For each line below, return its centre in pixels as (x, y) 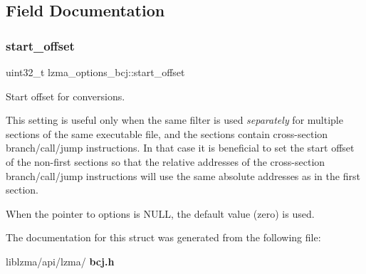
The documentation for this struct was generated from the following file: (163, 237)
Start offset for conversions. (66, 96)
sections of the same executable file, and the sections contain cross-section (167, 133)
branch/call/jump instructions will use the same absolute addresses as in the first (183, 175)
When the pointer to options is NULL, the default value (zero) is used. (160, 213)
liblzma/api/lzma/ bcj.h (60, 261)
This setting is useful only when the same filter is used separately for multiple (174, 120)
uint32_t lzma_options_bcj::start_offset (95, 72)
